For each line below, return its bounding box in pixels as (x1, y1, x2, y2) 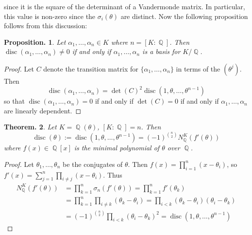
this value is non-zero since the (4, 11, 96, 21)
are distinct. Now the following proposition (120, 11, 248, 21)
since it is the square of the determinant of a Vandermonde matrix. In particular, (4, 1, 245, 11)
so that (4, 96, 25, 106)
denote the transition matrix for (43, 63, 138, 73)
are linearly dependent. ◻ (4, 105, 82, 115)
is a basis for (142, 46, 181, 56)
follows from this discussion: (4, 20, 87, 31)
